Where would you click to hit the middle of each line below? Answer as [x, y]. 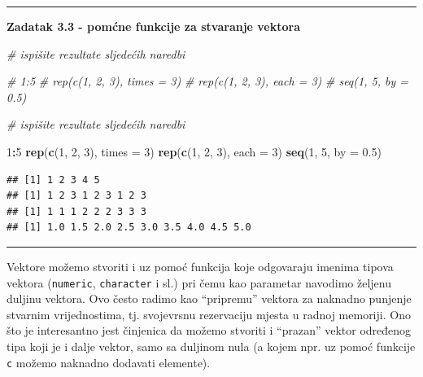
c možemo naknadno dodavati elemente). [109, 362]
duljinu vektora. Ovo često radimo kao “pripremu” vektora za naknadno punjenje [209, 298]
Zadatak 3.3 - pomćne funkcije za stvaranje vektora [154, 26]
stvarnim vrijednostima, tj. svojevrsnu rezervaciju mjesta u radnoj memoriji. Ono [209, 314]
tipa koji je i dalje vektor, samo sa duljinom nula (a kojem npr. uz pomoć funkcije [211, 346]
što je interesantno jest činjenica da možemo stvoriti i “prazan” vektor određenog [209, 330]
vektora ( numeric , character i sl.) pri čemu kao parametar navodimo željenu [199, 282]
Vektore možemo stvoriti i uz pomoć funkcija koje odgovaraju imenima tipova [200, 266]
